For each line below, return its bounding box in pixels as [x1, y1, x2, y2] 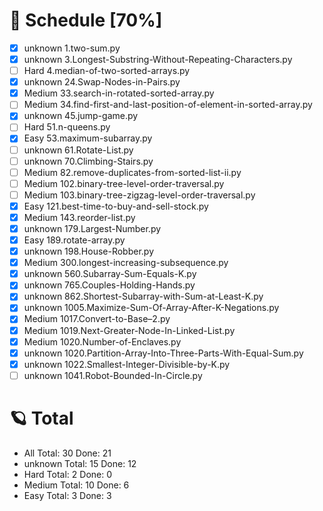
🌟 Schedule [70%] [9, 9, 163, 32]
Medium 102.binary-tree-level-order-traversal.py [23, 177, 225, 189]
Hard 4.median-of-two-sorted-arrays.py [23, 65, 191, 77]
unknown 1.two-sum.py [23, 42, 121, 54]
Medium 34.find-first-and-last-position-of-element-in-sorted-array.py [23, 99, 313, 111]
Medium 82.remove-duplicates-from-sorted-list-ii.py [23, 166, 242, 178]
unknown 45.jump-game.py [23, 110, 139, 122]
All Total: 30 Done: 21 [23, 447, 112, 459]
